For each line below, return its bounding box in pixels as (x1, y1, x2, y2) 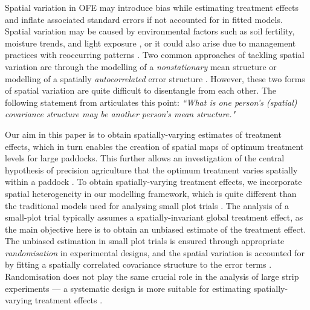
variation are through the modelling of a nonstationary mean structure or (5, 60, 277, 73)
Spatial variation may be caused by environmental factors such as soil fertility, (5, 25, 295, 37)
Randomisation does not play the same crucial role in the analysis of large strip (5, 270, 299, 283)
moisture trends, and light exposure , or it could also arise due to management (5, 36, 296, 49)
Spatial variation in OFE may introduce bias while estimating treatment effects (5, 1, 299, 13)
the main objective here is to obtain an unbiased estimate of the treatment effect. (5, 222, 306, 235)
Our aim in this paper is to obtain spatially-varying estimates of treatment (5, 128, 282, 140)
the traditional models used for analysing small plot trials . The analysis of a (5, 199, 289, 212)
